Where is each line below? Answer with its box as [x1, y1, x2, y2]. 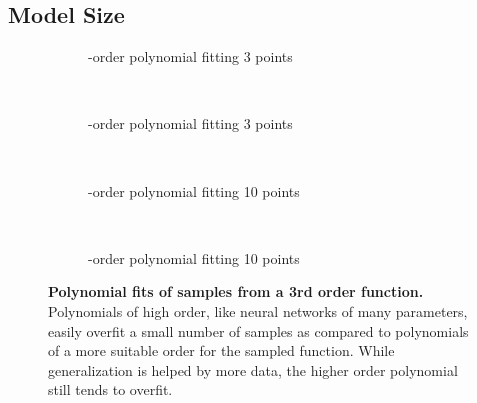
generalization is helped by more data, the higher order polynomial [48, 359, 458, 380]
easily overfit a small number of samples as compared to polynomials [48, 320, 469, 341]
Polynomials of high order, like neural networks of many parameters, [48, 300, 468, 321]
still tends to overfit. [48, 379, 173, 400]
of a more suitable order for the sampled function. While [48, 340, 395, 361]
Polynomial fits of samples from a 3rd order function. [48, 281, 424, 302]
